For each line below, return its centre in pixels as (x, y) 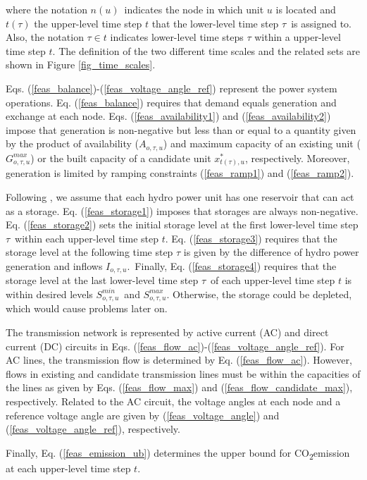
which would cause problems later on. (87, 308)
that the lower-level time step (215, 23)
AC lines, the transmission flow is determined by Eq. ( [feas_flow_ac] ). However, (179, 360)
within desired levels (49, 294)
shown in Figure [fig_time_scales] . (81, 64)
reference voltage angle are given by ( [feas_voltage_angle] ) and (143, 415)
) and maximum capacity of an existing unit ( (262, 143)
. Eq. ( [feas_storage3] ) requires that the (251, 238)
